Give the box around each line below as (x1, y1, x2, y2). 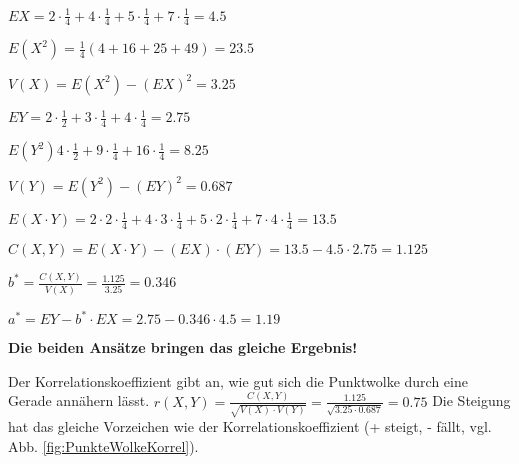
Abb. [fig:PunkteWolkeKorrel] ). (8, 435, 199, 456)
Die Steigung (432, 390, 511, 411)
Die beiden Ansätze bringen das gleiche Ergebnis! (8, 337, 358, 358)
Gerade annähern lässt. (8, 390, 150, 411)
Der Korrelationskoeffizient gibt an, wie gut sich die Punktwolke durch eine (8, 370, 468, 391)
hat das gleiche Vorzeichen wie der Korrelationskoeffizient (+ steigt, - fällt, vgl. (8, 416, 492, 437)
